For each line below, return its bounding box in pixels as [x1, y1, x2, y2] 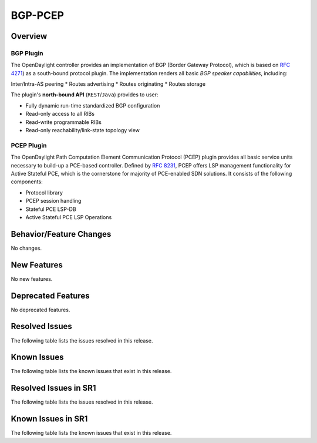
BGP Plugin [11, 49, 43, 57]
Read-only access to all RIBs [25, 110, 95, 118]
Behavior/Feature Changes [11, 229, 112, 239]
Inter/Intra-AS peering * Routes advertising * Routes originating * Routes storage [11, 80, 205, 88]
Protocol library [25, 189, 63, 196]
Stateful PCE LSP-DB [25, 206, 76, 213]
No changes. [11, 244, 42, 251]
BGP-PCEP [11, 9, 65, 22]
